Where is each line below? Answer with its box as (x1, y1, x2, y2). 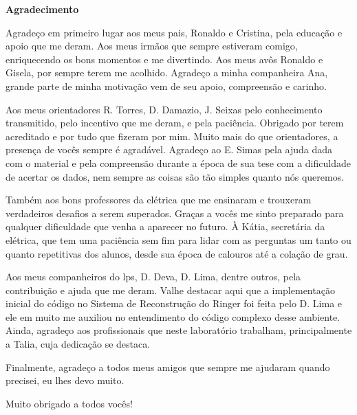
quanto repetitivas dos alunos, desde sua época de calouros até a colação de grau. (6, 246, 348, 260)
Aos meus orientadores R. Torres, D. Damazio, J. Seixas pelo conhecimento (6, 102, 323, 116)
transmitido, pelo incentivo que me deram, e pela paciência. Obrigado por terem (6, 115, 344, 130)
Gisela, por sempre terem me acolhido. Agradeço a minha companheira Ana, (6, 65, 328, 80)
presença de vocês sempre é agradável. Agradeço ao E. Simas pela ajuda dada (6, 142, 333, 157)
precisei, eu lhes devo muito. (6, 373, 125, 388)
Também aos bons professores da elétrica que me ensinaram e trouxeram (6, 192, 312, 207)
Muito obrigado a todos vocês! (6, 396, 133, 410)
